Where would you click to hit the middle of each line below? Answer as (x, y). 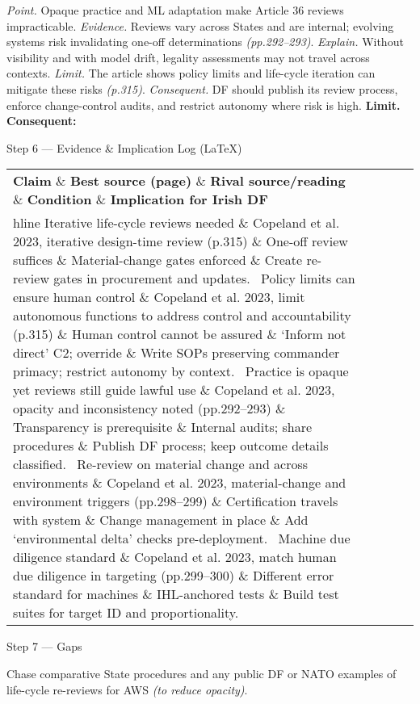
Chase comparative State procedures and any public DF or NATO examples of (202, 673)
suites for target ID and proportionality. (126, 613)
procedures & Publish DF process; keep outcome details (171, 446)
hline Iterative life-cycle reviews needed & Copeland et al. (176, 223)
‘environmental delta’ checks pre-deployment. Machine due (182, 538)
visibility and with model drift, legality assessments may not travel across (188, 57)
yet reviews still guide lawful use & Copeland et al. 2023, (174, 390)
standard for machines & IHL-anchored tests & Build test (176, 594)
